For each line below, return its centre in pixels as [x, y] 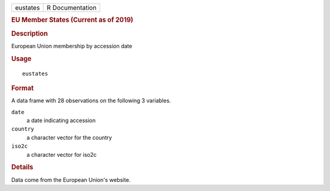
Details [22, 167]
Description [30, 34]
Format [22, 88]
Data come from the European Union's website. [71, 179]
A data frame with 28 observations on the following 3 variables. [91, 101]
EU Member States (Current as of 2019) [72, 20]
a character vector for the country [69, 137]
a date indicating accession [61, 121]
